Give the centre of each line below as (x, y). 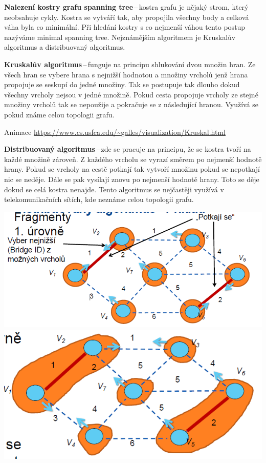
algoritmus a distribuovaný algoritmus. (65, 47)
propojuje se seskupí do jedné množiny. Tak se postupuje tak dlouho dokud (122, 84)
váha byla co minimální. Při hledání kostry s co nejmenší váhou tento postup (125, 27)
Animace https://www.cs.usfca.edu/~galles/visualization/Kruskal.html (115, 132)
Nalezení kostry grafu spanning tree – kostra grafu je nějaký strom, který (126, 7)
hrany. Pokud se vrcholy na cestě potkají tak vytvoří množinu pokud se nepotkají (132, 169)
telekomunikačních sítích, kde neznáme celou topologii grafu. (99, 199)
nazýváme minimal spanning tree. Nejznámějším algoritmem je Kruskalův (120, 37)
